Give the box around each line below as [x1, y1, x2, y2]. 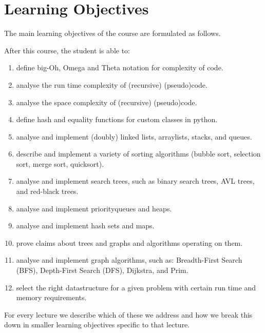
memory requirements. [16, 292, 87, 303]
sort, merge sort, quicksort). [16, 158, 104, 169]
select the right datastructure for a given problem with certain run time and [16, 282, 256, 292]
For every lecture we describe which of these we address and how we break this [4, 309, 253, 320]
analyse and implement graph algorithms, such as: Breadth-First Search [16, 254, 242, 265]
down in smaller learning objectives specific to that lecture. [4, 319, 190, 330]
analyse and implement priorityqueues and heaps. [16, 203, 172, 213]
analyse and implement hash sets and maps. [16, 220, 155, 231]
